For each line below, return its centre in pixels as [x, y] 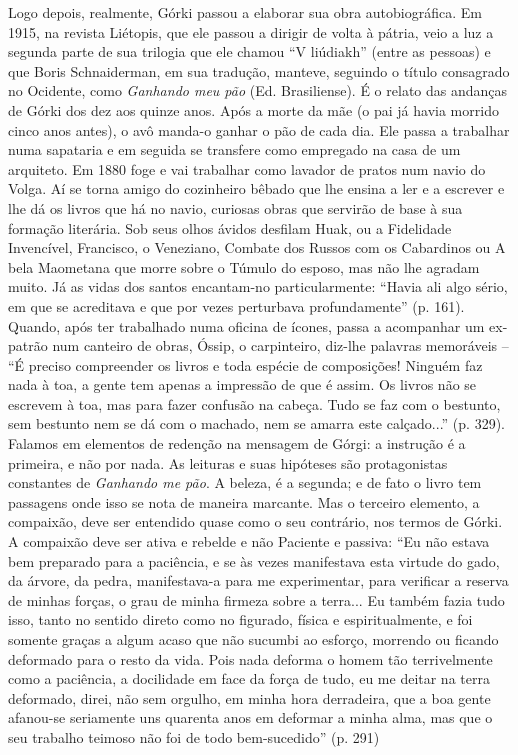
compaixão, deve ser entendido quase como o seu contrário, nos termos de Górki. [255, 521]
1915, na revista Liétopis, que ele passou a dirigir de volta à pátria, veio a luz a [251, 31]
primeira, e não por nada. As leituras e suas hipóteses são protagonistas [228, 462]
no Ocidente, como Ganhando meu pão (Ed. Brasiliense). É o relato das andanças [258, 90]
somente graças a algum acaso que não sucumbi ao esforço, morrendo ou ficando [253, 639]
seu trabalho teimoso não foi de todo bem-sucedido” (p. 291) [194, 736]
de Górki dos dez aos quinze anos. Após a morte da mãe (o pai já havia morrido [253, 109]
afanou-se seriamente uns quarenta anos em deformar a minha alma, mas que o [250, 717]
